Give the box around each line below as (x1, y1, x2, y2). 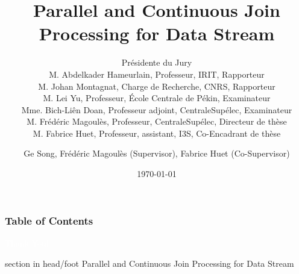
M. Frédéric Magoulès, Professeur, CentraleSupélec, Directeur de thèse (27, 115, 287, 128)
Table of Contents (5, 213, 93, 228)
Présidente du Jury (121, 56, 192, 69)
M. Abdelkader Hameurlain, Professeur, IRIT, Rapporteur (49, 67, 265, 80)
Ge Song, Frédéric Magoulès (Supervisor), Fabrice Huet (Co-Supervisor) (24, 147, 290, 160)
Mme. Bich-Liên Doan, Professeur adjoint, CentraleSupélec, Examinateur (21, 103, 292, 116)
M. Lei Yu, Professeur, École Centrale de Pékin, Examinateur (43, 92, 271, 104)
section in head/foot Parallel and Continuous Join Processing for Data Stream (5, 257, 294, 269)
